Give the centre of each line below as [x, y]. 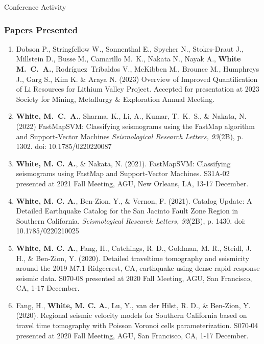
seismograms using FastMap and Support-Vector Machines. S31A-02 [123, 173]
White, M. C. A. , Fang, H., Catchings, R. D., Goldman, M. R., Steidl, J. [134, 248]
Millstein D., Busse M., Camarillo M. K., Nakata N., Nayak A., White [128, 59]
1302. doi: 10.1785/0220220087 [64, 146]
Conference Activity [35, 7]
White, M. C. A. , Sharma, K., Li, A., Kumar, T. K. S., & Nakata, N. [131, 116]
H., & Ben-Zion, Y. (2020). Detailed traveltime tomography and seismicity [133, 258]
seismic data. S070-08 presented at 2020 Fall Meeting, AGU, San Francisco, [134, 278]
